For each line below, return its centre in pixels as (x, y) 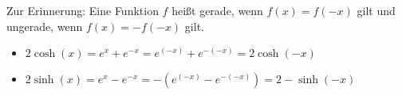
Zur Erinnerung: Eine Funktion (83, 10)
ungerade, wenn (45, 26)
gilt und (376, 10)
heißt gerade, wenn (217, 10)
